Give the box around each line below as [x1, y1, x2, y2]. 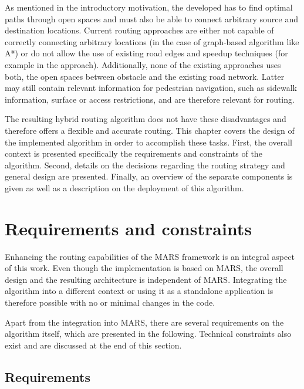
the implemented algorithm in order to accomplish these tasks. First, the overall [5, 136, 292, 148]
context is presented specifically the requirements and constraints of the [5, 147, 262, 160]
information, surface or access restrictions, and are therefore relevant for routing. [5, 93, 295, 105]
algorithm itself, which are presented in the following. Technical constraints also [5, 327, 292, 340]
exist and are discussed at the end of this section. [5, 339, 182, 351]
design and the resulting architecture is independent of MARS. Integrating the [5, 273, 287, 285]
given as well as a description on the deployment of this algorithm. [5, 181, 244, 194]
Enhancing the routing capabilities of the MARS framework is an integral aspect [5, 250, 295, 262]
